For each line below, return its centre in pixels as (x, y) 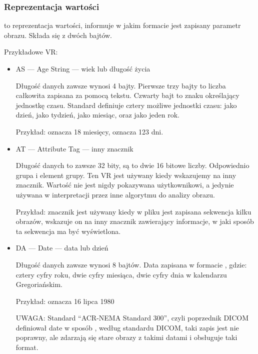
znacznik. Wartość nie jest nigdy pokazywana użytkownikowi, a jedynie (125, 185)
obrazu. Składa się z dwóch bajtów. (58, 35)
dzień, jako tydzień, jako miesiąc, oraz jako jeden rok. (98, 115)
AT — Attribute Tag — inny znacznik (74, 148)
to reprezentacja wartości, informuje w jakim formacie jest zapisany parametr (122, 25)
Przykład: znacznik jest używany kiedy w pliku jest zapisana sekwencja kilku (133, 211)
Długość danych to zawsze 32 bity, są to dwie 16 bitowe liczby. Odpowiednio (132, 165)
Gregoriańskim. (39, 284)
